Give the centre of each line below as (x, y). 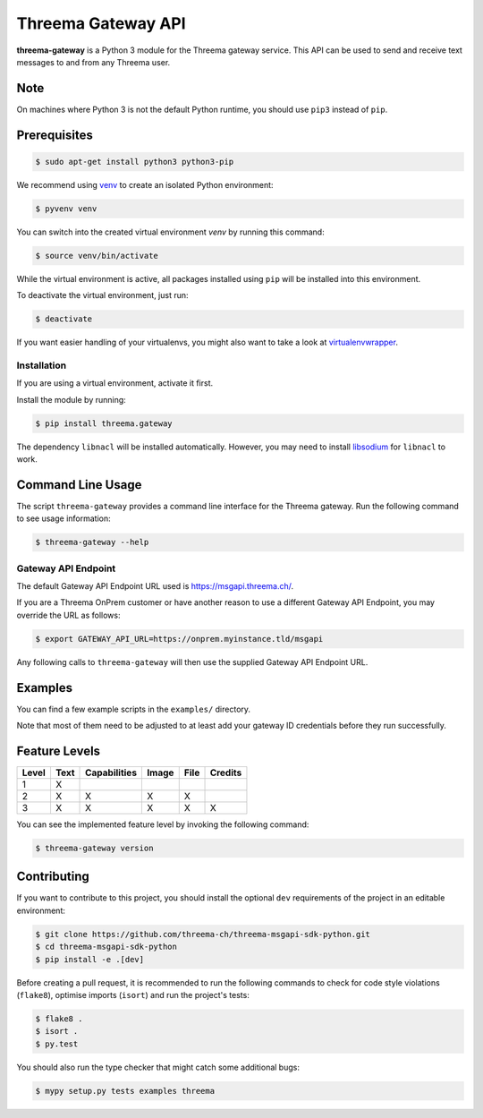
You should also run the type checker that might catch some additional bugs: (158, 1067)
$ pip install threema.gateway (104, 423)
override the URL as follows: (68, 615)
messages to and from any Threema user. (93, 62)
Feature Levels (59, 751)
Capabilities (111, 772)
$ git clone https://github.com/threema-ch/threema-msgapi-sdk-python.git (203, 934)
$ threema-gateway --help (92, 542)
